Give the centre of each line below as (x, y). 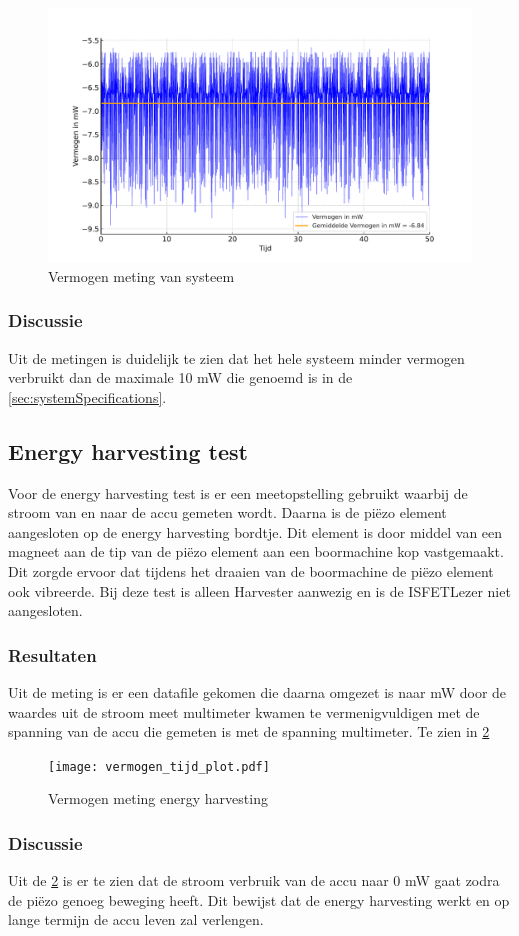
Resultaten (52, 654)
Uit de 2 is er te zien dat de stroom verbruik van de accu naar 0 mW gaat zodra (254, 880)
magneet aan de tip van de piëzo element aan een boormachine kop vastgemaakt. (256, 551)
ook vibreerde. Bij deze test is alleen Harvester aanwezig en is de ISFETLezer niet (259, 590)
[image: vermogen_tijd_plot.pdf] (159, 766)
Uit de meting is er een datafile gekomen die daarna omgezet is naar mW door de (257, 692)
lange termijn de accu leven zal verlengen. (136, 919)
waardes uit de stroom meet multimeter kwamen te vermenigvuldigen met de (244, 711)
